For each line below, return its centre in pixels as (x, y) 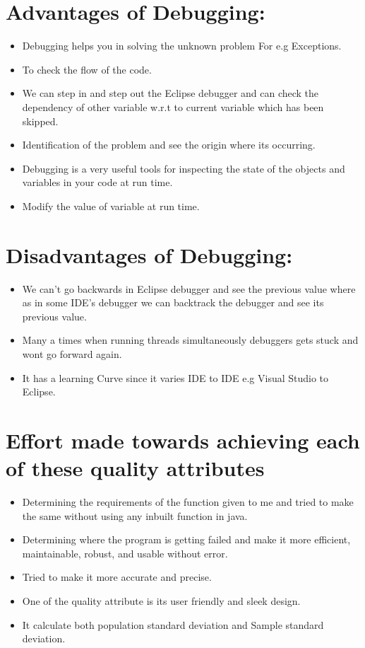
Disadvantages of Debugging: (149, 254)
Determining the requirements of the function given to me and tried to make (188, 502)
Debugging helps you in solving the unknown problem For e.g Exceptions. (182, 46)
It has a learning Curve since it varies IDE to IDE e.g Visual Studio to (175, 377)
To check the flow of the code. (87, 69)
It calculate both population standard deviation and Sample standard (173, 624)
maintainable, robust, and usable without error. (125, 553)
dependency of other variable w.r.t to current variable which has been (173, 106)
